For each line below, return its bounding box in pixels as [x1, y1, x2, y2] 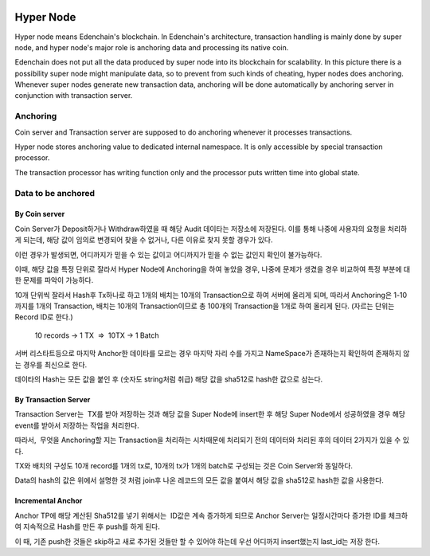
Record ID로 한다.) [14, 312, 73, 322]
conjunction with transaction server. [14, 91, 133, 100]
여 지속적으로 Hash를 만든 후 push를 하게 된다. [14, 522, 161, 531]
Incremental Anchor [14, 496, 83, 506]
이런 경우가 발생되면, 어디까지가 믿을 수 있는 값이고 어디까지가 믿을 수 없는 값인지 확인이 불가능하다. [14, 249, 322, 259]
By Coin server [14, 209, 65, 219]
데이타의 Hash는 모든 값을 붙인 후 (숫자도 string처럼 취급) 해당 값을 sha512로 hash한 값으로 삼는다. [14, 374, 323, 384]
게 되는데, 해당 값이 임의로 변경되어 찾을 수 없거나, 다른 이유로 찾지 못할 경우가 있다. [14, 235, 274, 245]
